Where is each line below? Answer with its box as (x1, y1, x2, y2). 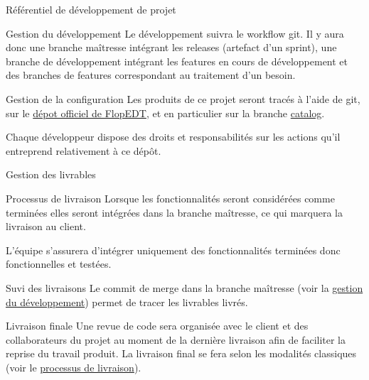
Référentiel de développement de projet (6, 2, 176, 16)
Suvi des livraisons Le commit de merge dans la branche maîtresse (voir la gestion (6, 280, 363, 295)
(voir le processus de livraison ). (6, 359, 141, 374)
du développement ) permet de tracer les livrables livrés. (6, 294, 248, 309)
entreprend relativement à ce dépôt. (6, 143, 161, 158)
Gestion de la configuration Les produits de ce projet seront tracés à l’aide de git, (6, 91, 360, 106)
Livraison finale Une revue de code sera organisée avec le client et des (6, 318, 309, 333)
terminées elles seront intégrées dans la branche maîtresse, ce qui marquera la (6, 205, 343, 219)
